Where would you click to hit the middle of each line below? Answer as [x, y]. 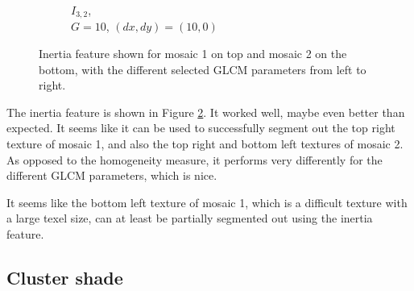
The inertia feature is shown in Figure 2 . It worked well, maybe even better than [206, 112]
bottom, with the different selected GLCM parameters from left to [203, 69]
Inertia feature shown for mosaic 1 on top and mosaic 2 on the [193, 54]
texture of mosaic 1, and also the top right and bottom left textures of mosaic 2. [205, 144]
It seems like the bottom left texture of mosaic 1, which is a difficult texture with [207, 202]
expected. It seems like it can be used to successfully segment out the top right [201, 128]
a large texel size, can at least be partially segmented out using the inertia [190, 218]
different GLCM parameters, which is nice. [112, 175]
